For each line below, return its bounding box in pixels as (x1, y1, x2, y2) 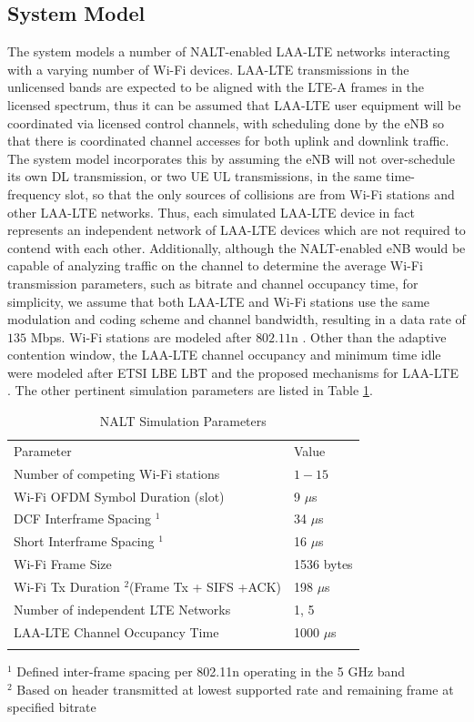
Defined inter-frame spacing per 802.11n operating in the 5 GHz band (16, 662, 406, 681)
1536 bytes (293, 554, 353, 574)
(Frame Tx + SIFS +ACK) (129, 576, 281, 595)
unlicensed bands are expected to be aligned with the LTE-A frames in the (7, 77, 425, 97)
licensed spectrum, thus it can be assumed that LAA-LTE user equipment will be (7, 95, 461, 114)
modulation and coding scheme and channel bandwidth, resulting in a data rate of (7, 310, 466, 329)
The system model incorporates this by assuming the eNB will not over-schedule (7, 148, 455, 168)
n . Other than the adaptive (291, 327, 447, 346)
